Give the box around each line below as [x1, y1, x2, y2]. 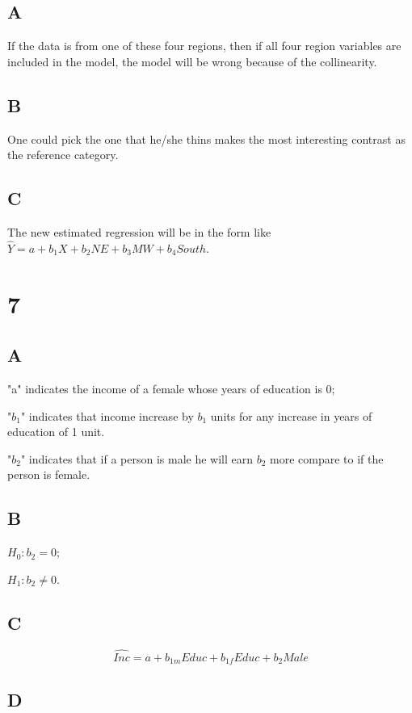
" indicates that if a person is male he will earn [20, 450, 254, 467]
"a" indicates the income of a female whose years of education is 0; [7, 380, 335, 396]
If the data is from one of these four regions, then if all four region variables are [7, 37, 401, 54]
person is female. [7, 466, 90, 483]
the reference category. [7, 146, 119, 163]
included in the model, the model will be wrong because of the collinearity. [7, 52, 377, 69]
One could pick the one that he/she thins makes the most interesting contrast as [7, 130, 406, 147]
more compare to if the [270, 450, 384, 467]
